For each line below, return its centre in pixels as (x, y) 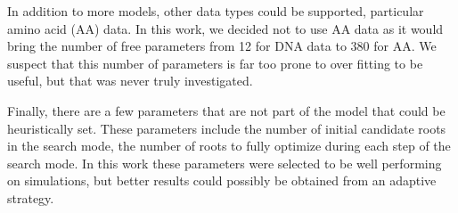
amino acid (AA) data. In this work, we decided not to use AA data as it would (225, 28)
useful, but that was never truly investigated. (130, 81)
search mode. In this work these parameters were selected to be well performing (225, 163)
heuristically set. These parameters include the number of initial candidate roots (227, 128)
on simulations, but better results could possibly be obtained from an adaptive (222, 180)
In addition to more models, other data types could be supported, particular (216, 11)
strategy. (31, 197)
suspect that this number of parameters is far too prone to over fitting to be (215, 63)
